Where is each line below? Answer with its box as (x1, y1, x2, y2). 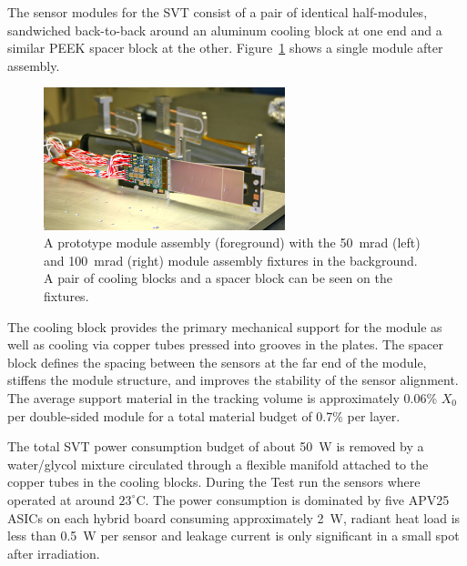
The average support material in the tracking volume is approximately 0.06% (7, 389, 438, 408)
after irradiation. (7, 543, 100, 562)
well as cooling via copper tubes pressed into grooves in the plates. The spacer (7, 335, 443, 354)
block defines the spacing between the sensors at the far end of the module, (7, 352, 427, 371)
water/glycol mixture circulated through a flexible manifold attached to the (7, 454, 429, 473)
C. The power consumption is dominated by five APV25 (136, 490, 450, 509)
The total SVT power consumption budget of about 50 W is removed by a (7, 437, 424, 456)
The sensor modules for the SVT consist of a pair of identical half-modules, (7, 3, 428, 21)
